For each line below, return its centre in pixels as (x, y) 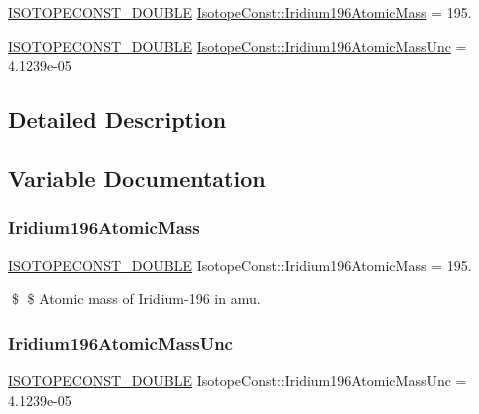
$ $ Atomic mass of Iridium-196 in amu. (136, 298)
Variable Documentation (137, 177)
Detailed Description (117, 119)
